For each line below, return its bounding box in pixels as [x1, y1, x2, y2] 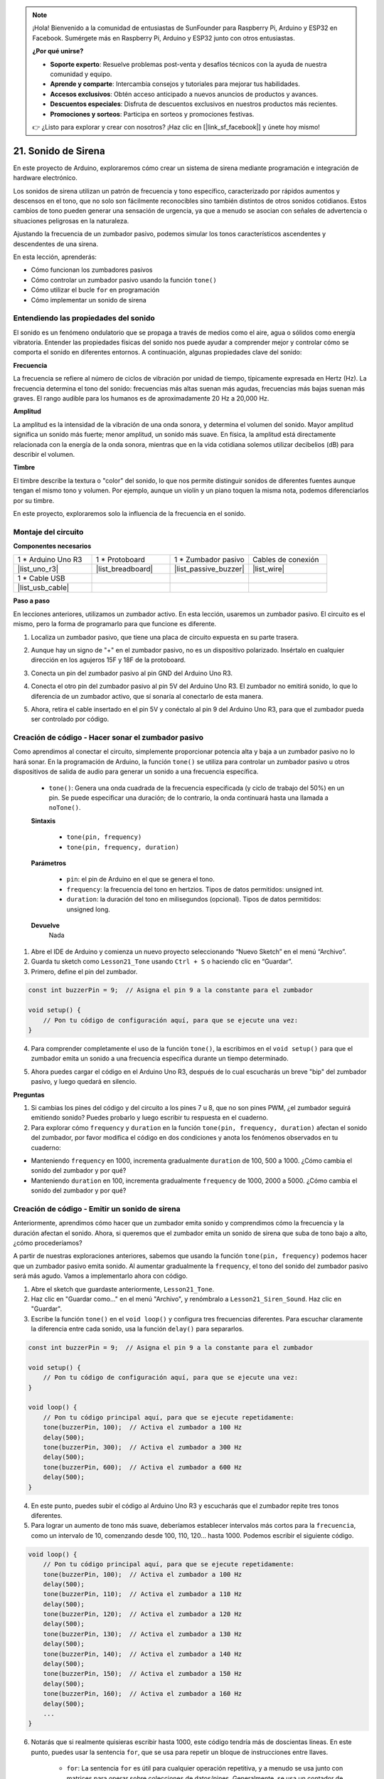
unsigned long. [66, 904, 110, 914]
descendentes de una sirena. [13, 239, 99, 248]
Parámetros [31, 858, 67, 867]
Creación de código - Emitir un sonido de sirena [13, 1203, 181, 1213]
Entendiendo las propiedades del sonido [13, 313, 156, 323]
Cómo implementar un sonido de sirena [31, 295, 147, 304]
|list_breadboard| [95, 564, 153, 574]
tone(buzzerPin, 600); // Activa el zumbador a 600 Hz [43, 1463, 242, 1471]
